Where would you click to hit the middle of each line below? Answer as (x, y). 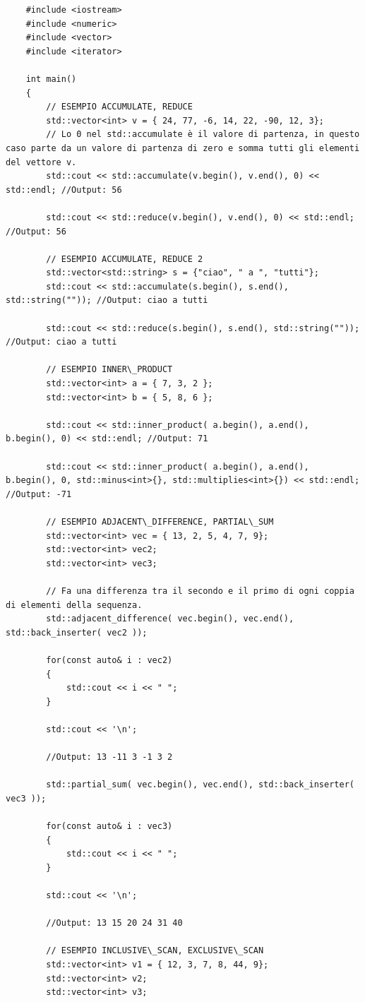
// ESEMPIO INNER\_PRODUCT (109, 370)
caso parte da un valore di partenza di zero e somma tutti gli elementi (183, 148)
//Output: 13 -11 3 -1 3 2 (109, 757)
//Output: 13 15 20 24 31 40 (114, 923)
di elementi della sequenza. (74, 605)
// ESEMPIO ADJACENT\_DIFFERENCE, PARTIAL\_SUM (160, 521)
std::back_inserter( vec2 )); (77, 632)
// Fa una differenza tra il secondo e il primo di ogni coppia (200, 591)
